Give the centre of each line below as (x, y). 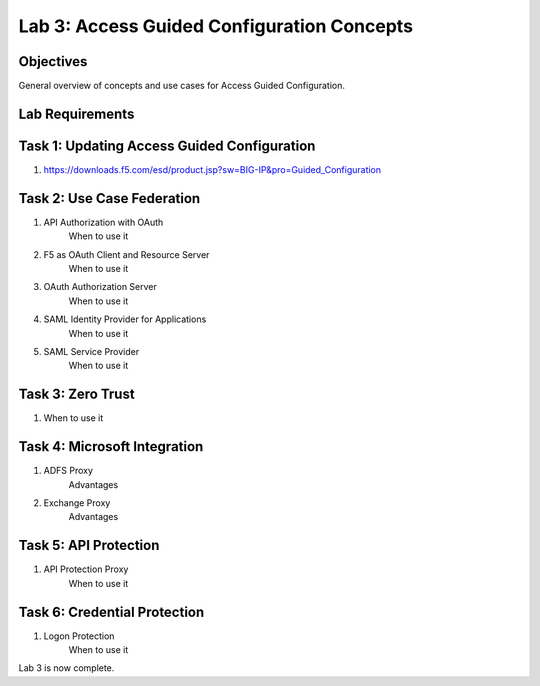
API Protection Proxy (86, 569)
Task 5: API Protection (89, 545)
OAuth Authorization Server (100, 287)
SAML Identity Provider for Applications (125, 319)
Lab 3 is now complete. (66, 668)
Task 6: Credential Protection (111, 611)
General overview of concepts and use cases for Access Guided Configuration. (181, 86)
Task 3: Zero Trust (76, 394)
